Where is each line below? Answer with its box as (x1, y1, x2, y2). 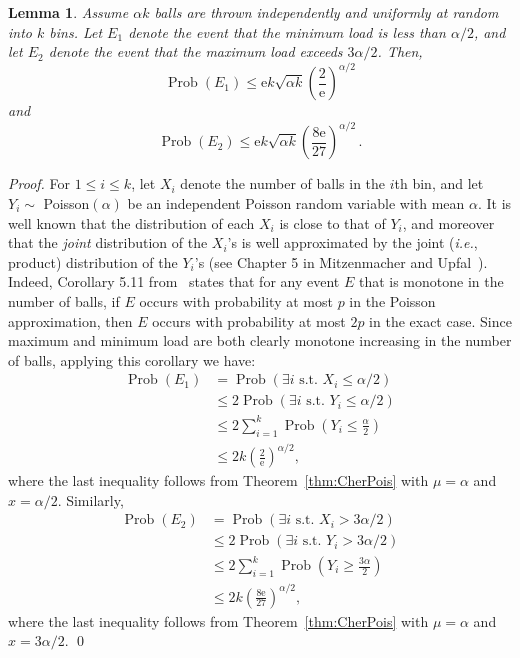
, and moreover (402, 212, 495, 233)
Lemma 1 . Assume (8, 2, 129, 22)
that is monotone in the (358, 271, 504, 292)
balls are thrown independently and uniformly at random (154, 2, 499, 22)
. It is (477, 192, 512, 213)
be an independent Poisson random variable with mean (127, 192, 465, 213)
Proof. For (8, 173, 71, 194)
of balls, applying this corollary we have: (8, 349, 256, 370)
